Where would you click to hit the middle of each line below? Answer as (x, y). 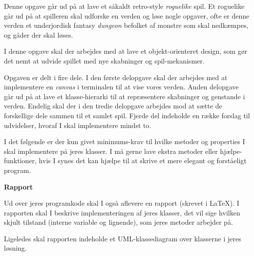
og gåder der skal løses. (39, 34)
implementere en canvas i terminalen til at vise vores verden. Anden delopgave (121, 87)
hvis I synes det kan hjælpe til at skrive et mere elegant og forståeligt (143, 160)
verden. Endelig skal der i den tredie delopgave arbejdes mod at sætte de (113, 106)
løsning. (15, 248)
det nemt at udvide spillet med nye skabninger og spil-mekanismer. (104, 60)
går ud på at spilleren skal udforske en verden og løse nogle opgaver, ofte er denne (127, 15)
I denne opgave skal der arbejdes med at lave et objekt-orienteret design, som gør (126, 51)
